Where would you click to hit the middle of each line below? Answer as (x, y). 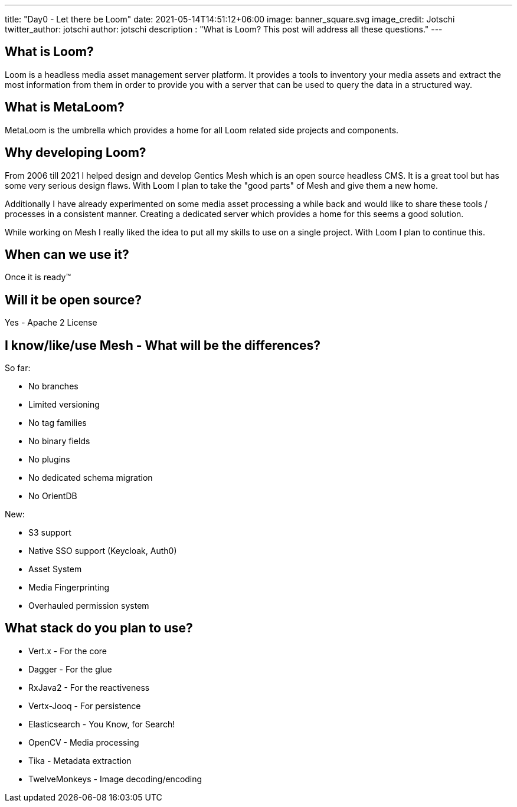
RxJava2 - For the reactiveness (89, 687)
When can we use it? (67, 254)
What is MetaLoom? (65, 107)
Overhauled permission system (89, 606)
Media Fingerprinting (69, 588)
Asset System (55, 569)
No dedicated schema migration (91, 478)
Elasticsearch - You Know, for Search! (102, 724)
